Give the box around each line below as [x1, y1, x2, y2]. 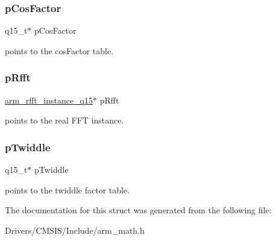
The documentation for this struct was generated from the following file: [5, 204, 272, 216]
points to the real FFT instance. [5, 114, 124, 127]
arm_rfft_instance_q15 [5, 93, 93, 106]
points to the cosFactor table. [5, 44, 114, 57]
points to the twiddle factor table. [5, 183, 130, 196]
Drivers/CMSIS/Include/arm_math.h [5, 224, 145, 236]
